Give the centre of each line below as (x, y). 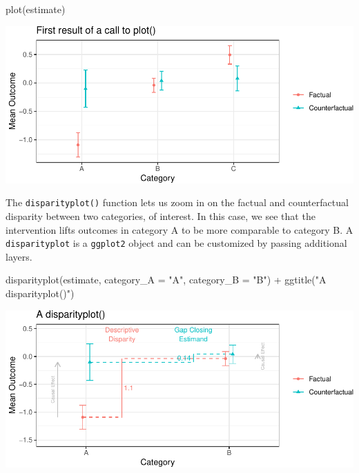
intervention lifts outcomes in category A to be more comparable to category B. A (179, 229)
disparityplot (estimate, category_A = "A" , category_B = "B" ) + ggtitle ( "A (166, 280)
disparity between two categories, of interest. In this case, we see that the (161, 215)
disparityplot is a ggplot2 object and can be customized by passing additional (176, 243)
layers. (19, 256)
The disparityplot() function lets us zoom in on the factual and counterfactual (177, 202)
